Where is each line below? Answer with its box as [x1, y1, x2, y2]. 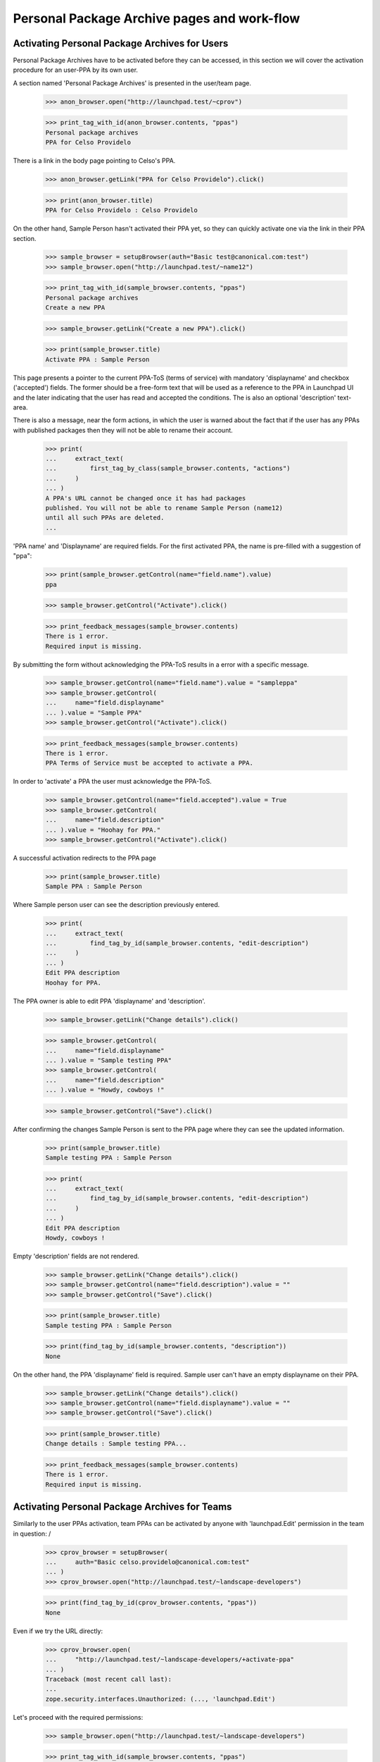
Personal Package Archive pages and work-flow [13, 11, 300, 26]
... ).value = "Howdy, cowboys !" [45, 1086, 165, 1094]
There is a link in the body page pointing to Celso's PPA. [13, 156, 176, 165]
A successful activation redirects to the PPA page [13, 854, 156, 862]
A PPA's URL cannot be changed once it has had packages [45, 494, 246, 502]
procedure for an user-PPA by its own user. [13, 66, 139, 74]
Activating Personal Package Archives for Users [13, 37, 229, 49]
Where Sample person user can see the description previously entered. [13, 901, 220, 909]
